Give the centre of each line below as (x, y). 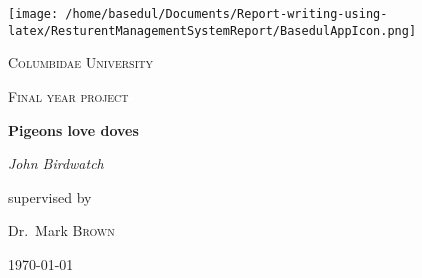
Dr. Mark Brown (61, 230)
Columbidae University (80, 62)
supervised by (50, 196)
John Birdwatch (56, 163)
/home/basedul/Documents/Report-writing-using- (226, 14)
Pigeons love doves (73, 129)
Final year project (68, 95)
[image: (33, 14)
